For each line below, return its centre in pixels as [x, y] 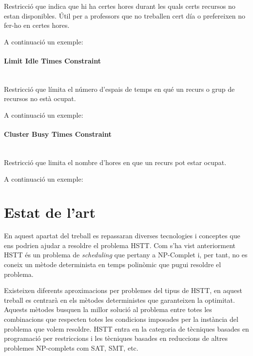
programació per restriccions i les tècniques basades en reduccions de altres [116, 338]
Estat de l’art [50, 212]
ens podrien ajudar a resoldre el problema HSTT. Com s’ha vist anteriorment [120, 245]
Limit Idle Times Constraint [53, 60]
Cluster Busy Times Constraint [58, 134]
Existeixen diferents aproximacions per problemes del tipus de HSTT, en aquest [123, 290]
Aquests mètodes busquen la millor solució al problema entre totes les [108, 309]
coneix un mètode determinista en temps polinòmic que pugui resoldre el [113, 264]
